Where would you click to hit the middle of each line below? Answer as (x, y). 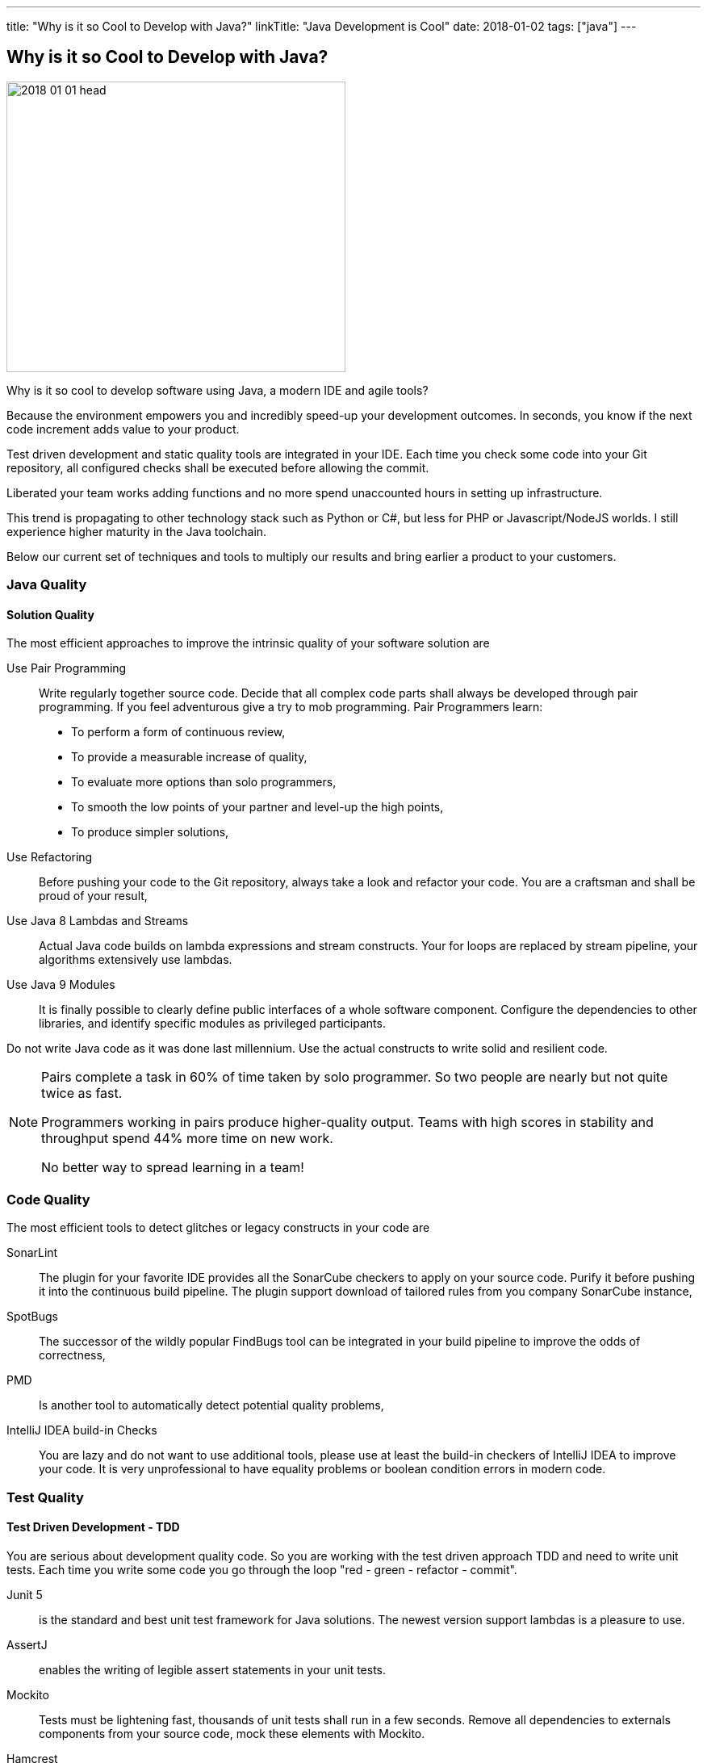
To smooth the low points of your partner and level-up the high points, (257, 807)
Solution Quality (50, 614)
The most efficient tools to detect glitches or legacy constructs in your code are (218, 1228)
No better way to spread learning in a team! (173, 1168)
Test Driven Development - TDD (93, 1527)
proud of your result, (93, 896)
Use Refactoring (50, 857)
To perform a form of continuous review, (178, 732)
